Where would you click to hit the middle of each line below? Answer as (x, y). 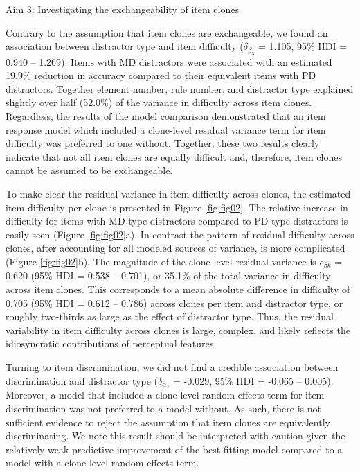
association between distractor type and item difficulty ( (125, 46)
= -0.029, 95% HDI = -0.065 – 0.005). (253, 380)
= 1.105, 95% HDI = (303, 46)
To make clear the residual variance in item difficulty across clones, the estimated (178, 193)
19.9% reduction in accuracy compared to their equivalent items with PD (161, 75)
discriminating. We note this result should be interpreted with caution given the (175, 436)
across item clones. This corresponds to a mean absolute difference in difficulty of (178, 289)
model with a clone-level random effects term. (102, 463)
